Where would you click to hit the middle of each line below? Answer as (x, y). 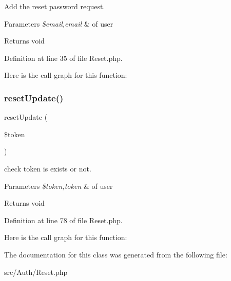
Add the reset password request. (55, 6)
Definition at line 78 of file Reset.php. (63, 220)
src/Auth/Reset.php (36, 272)
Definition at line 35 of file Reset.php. (63, 58)
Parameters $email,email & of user (59, 23)
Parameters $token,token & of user (59, 186)
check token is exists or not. (48, 168)
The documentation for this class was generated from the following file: (116, 254)
